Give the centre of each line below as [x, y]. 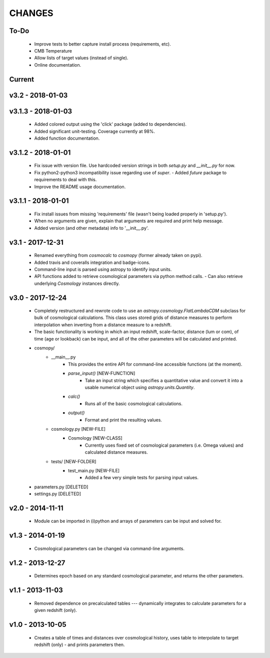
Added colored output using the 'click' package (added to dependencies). [110, 124]
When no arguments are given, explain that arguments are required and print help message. [129, 221]
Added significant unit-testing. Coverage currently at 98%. [94, 131]
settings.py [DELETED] [58, 494]
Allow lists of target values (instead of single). [81, 58]
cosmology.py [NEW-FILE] [78, 429]
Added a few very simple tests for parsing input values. [142, 478]
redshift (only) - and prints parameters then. [79, 644]
